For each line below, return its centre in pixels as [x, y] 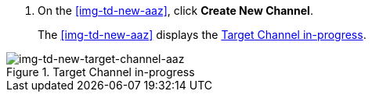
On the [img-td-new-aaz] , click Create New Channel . [175, 10]
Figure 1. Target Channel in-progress [101, 72]
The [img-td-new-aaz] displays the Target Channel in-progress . [202, 35]
